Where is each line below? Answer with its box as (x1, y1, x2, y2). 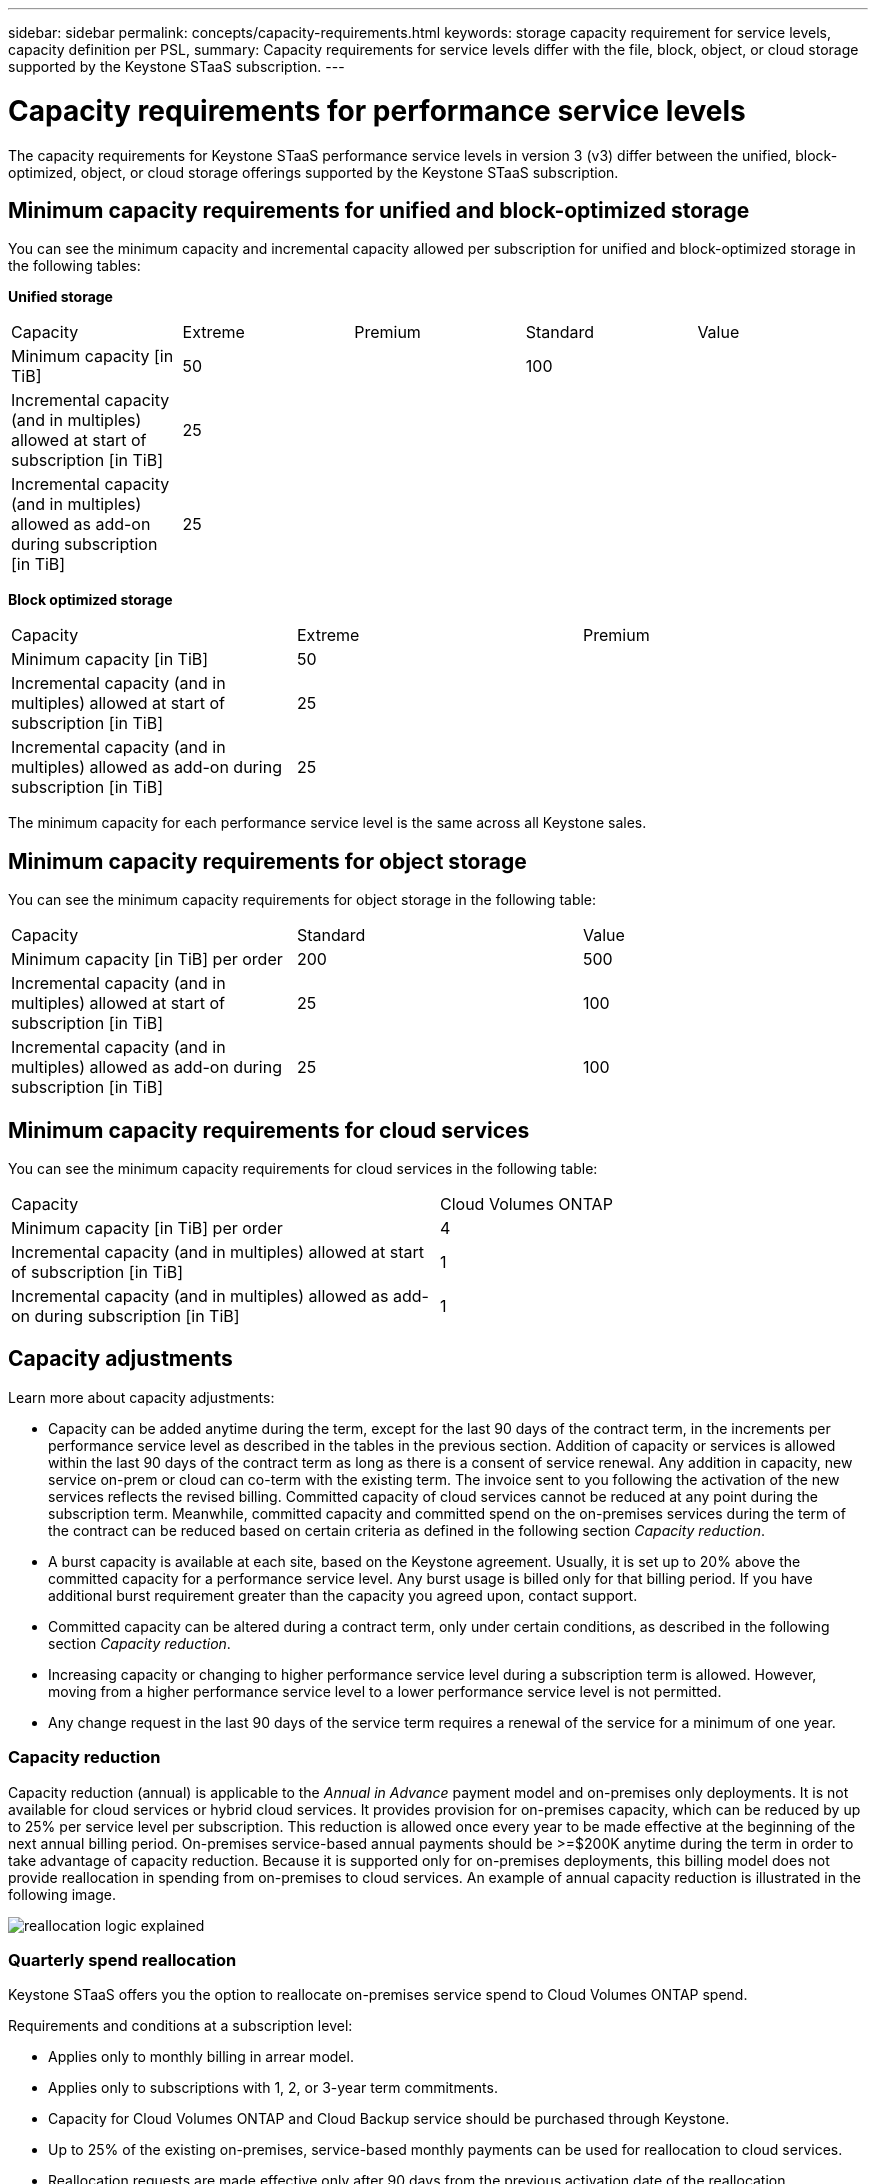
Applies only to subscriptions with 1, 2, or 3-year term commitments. (48, 2079, 498, 2097)
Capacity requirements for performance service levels (8, 93, 746, 128)
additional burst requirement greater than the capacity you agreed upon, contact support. (48, 1586, 638, 1604)
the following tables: (8, 257, 141, 275)
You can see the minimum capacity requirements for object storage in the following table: (8, 891, 597, 909)
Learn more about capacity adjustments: (8, 1388, 275, 1406)
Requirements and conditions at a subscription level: (8, 2017, 353, 2035)
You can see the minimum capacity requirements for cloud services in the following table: (8, 1160, 598, 1178)
